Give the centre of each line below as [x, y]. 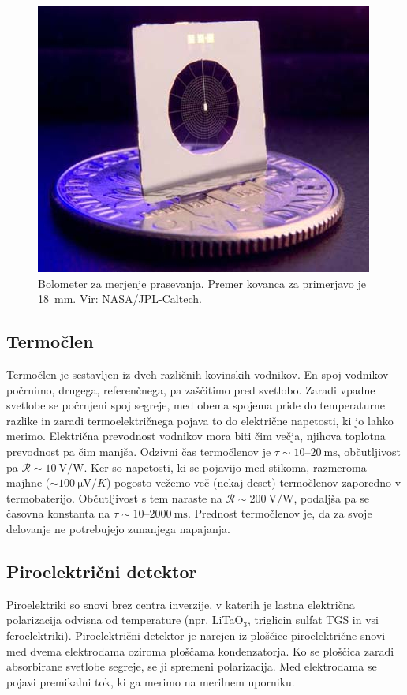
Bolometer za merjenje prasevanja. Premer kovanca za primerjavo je [202, 283]
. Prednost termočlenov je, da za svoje [280, 513]
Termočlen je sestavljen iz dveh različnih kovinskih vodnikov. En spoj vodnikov [198, 374]
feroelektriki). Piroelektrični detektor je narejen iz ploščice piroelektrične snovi [196, 635]
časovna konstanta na [58, 513]
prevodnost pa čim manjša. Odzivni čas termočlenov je [139, 451]
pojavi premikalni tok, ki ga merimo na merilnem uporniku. [151, 681]
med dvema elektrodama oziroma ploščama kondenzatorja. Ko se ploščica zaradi [200, 650]
